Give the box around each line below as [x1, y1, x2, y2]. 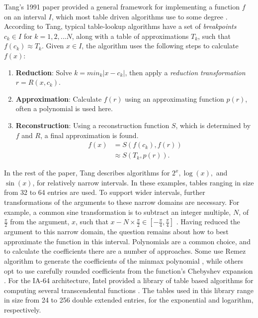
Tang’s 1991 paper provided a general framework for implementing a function [4, 1, 240, 11]
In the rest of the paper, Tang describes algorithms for [4, 167, 170, 178]
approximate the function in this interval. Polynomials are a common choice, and [4, 236, 251, 246]
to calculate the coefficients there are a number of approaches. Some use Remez [4, 246, 246, 256]
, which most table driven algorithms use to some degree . [51, 11, 228, 21]
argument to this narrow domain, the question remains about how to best [4, 226, 229, 237]
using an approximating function [125, 93, 224, 104]
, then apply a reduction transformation [125, 67, 246, 77]
